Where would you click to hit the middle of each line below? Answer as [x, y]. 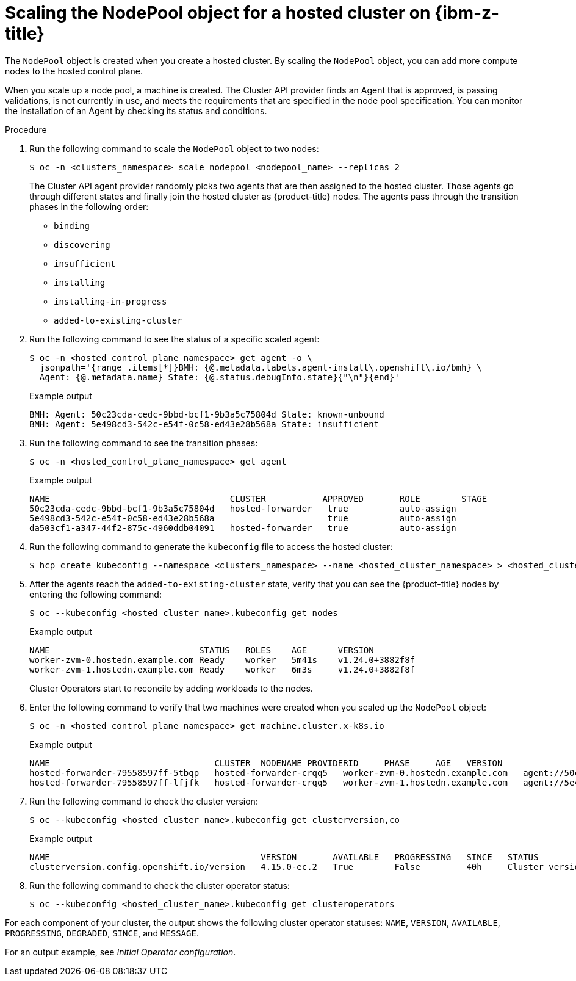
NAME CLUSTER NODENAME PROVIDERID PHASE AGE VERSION [266, 763]
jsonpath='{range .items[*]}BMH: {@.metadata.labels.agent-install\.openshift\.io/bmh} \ [261, 367]
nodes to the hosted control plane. [74, 71]
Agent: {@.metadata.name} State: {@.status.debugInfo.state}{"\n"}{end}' [219, 377]
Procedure [26, 129]
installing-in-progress [110, 301]
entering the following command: [95, 594]
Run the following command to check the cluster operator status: [160, 885]
